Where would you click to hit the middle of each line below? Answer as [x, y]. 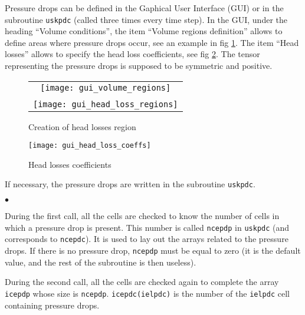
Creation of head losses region [82, 126]
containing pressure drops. [52, 305]
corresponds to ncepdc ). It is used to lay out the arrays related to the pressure [147, 239]
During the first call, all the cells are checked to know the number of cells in [142, 216]
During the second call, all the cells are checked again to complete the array [142, 282]
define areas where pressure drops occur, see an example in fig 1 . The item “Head [152, 42]
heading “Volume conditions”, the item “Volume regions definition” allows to [144, 31]
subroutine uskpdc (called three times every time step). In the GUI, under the [146, 19]
